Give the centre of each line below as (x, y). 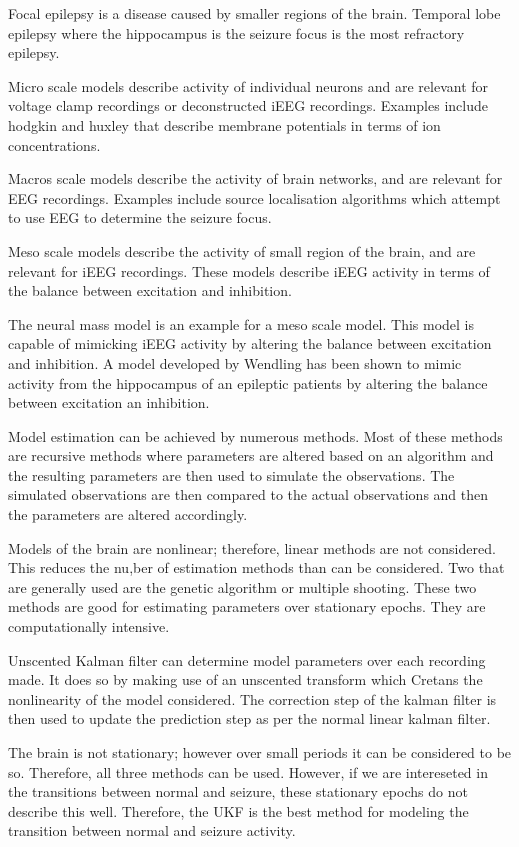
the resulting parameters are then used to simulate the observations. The (231, 474)
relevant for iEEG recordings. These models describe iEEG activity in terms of (249, 270)
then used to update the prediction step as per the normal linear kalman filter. (249, 718)
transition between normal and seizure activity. (152, 830)
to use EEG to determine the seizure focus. (140, 217)
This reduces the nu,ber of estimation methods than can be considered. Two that (256, 567)
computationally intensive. (89, 626)
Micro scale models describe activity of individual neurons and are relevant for (248, 85)
